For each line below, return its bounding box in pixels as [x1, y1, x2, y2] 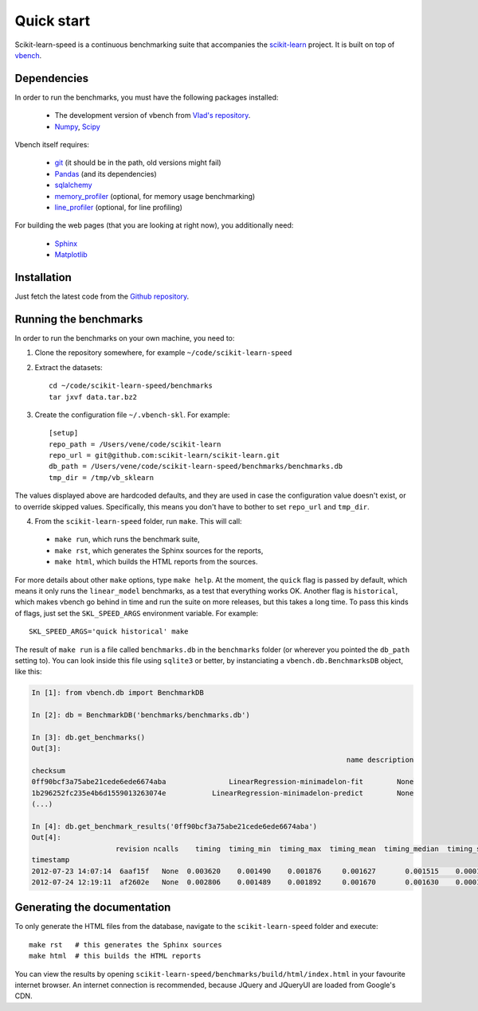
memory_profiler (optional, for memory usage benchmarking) [54, 191, 256, 201]
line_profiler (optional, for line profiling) [54, 202, 183, 212]
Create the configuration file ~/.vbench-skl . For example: [34, 410, 230, 420]
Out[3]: [31, 744, 61, 753]
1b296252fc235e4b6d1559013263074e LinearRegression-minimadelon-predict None [31, 788, 414, 798]
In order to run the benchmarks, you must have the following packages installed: [14, 92, 279, 102]
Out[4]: [31, 833, 61, 842]
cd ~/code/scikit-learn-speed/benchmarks [49, 381, 213, 390]
